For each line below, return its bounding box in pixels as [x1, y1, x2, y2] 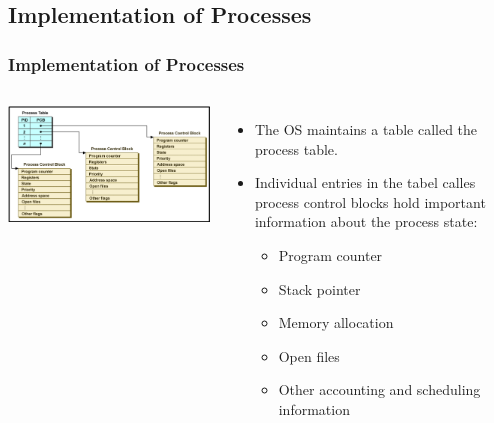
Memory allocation [278, 312, 394, 333]
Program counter [278, 244, 383, 265]
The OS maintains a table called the [254, 119, 478, 139]
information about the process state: [254, 211, 478, 232]
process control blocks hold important [254, 191, 486, 212]
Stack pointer [278, 278, 361, 299]
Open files [278, 345, 340, 366]
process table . [254, 138, 338, 159]
